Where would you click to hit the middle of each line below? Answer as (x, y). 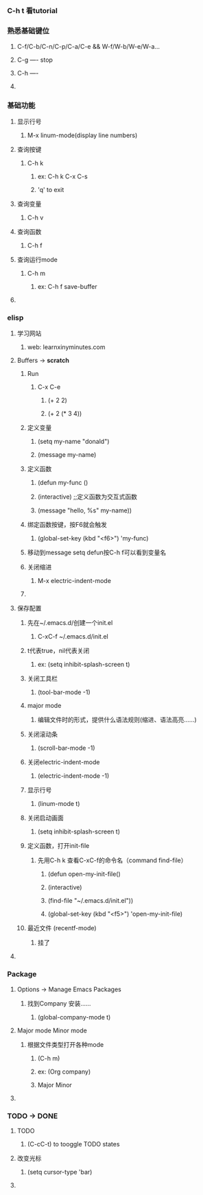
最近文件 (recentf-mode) (62, 928)
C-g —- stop (35, 60)
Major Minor (55, 1085)
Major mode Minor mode (52, 1030)
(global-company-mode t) (74, 1017)
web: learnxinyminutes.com (66, 347)
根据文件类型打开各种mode (65, 1044)
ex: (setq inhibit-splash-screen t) (84, 665)
